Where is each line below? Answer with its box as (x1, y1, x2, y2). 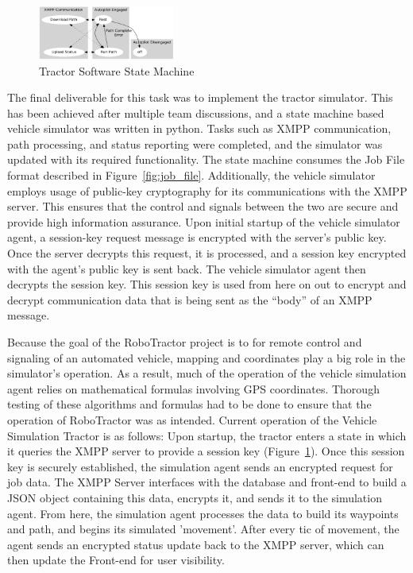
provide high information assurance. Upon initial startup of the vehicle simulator (7, 213, 400, 230)
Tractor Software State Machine (39, 62, 195, 79)
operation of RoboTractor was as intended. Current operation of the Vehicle (7, 411, 377, 428)
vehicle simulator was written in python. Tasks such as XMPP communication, (7, 120, 392, 137)
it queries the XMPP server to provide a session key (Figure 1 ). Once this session (7, 443, 405, 459)
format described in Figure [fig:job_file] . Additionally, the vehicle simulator (7, 167, 376, 184)
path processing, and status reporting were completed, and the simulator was (7, 135, 383, 152)
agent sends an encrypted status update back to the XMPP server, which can (7, 536, 384, 552)
